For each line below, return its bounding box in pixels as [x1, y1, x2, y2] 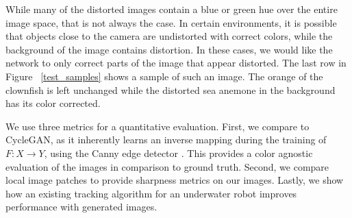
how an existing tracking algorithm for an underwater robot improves [5, 186, 297, 200]
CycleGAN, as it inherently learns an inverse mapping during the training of [5, 132, 327, 147]
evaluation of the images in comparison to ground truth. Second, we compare [5, 159, 329, 173]
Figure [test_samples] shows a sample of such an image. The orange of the [5, 69, 323, 83]
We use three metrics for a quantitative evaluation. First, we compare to [5, 119, 310, 133]
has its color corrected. [5, 96, 101, 110]
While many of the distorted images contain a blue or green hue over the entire [5, 2, 338, 16]
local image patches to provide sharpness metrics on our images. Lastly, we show [5, 173, 344, 187]
